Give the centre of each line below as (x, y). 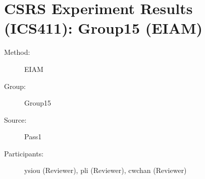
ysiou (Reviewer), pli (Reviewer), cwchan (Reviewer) (106, 170)
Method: (17, 52)
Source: (15, 119)
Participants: (24, 153)
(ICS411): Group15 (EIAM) (104, 28)
